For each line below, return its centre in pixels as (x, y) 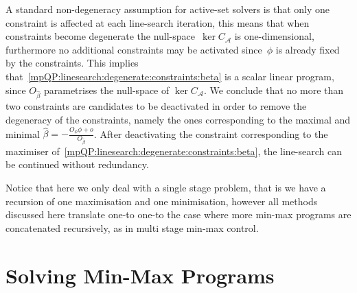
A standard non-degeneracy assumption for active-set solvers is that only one (168, 9)
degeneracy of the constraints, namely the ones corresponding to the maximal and (178, 119)
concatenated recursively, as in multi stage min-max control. (132, 227)
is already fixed (308, 49)
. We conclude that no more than (274, 90)
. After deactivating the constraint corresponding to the (211, 133)
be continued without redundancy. (77, 164)
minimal (23, 133)
